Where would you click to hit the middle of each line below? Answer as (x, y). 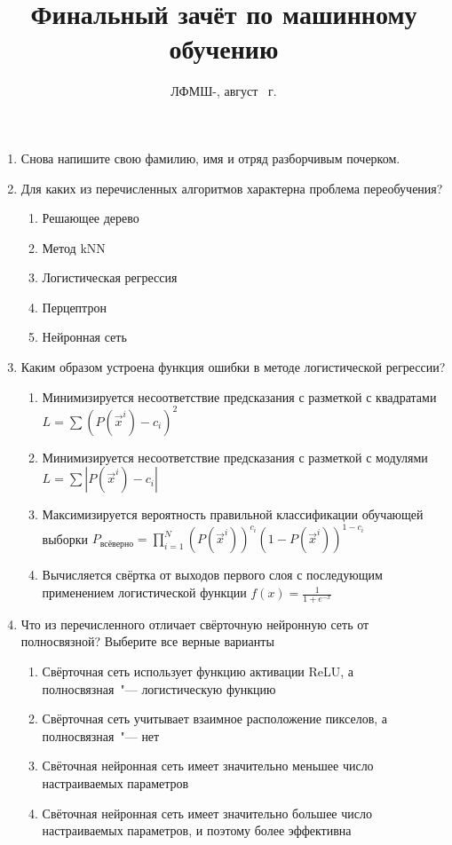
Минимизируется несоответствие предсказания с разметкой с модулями (235, 457)
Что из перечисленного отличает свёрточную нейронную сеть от (195, 624)
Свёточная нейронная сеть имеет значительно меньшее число (208, 766)
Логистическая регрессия (110, 277)
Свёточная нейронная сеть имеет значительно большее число (207, 813)
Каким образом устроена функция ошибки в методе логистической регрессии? (233, 367)
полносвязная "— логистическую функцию (159, 688)
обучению (224, 48)
